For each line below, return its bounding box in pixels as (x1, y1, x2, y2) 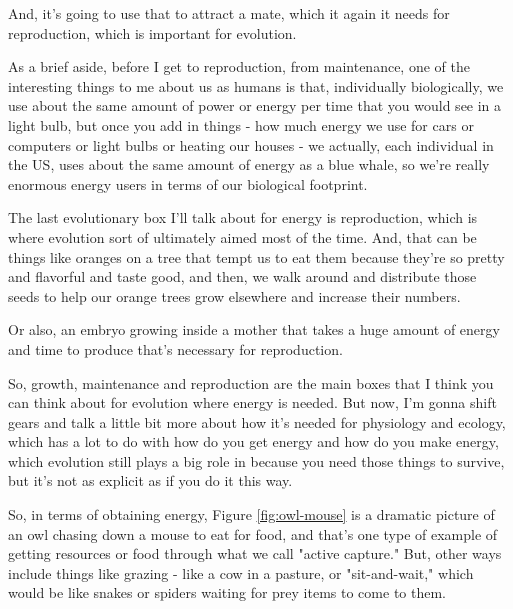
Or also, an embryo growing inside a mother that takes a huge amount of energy (8, 319, 500, 340)
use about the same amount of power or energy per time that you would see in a (8, 95, 502, 116)
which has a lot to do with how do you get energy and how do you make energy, (8, 431, 499, 452)
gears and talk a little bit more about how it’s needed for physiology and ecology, (8, 411, 506, 432)
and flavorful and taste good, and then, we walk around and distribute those (8, 266, 477, 287)
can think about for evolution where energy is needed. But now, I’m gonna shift (8, 392, 497, 413)
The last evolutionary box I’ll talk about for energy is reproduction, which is (8, 207, 478, 228)
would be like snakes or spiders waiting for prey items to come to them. (8, 582, 446, 603)
